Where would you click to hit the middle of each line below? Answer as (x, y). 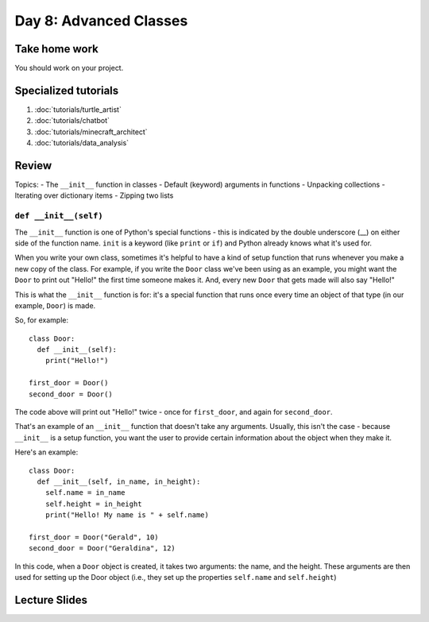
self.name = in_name (85, 493)
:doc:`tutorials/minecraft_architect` (91, 132)
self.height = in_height (93, 504)
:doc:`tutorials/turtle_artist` (78, 109)
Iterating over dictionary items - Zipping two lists (94, 195)
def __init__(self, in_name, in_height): (119, 482)
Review (33, 166)
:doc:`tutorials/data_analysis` (82, 143)
